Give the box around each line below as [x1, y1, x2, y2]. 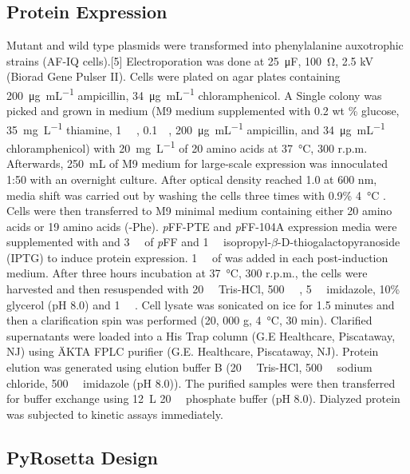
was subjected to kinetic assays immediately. [6, 405, 223, 422]
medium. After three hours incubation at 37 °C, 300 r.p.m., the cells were [6, 265, 368, 281]
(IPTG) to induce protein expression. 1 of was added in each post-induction [6, 249, 388, 265]
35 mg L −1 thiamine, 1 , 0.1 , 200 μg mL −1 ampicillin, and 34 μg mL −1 [6, 118, 385, 137]
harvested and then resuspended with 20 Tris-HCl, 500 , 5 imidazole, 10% [6, 281, 400, 297]
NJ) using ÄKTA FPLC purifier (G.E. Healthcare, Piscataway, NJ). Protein [6, 343, 379, 360]
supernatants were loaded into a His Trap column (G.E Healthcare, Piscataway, [6, 327, 396, 344]
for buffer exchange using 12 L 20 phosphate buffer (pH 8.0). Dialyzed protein [6, 390, 400, 407]
